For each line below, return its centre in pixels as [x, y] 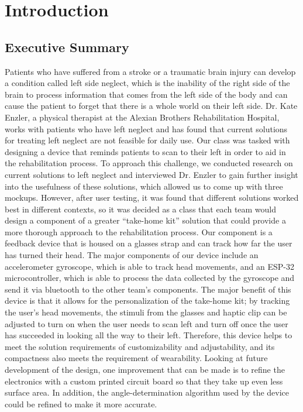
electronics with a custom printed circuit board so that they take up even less [144, 381]
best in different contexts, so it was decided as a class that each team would [141, 209]
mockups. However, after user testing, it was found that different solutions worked [152, 198]
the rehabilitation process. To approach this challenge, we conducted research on [149, 163]
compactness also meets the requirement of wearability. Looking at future [136, 358]
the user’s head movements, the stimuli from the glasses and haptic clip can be [146, 312]
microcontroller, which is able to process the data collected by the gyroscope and [150, 278]
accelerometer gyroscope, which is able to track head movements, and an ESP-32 [149, 266]
